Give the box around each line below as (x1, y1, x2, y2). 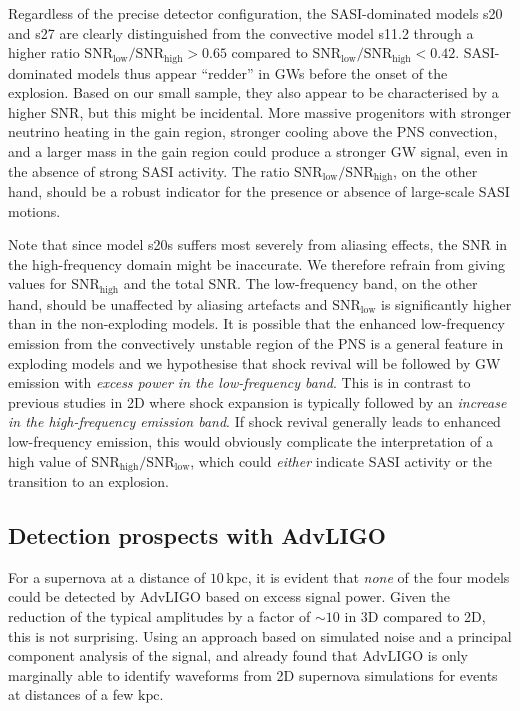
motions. (8, 200, 61, 221)
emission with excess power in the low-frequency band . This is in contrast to (8, 372, 471, 393)
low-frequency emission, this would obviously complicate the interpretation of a (8, 431, 493, 452)
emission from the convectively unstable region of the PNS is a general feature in (8, 333, 504, 354)
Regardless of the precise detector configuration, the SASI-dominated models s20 (8, 3, 503, 23)
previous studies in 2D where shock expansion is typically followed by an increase (8, 391, 507, 412)
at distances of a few (8, 684, 134, 705)
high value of (8, 450, 87, 471)
